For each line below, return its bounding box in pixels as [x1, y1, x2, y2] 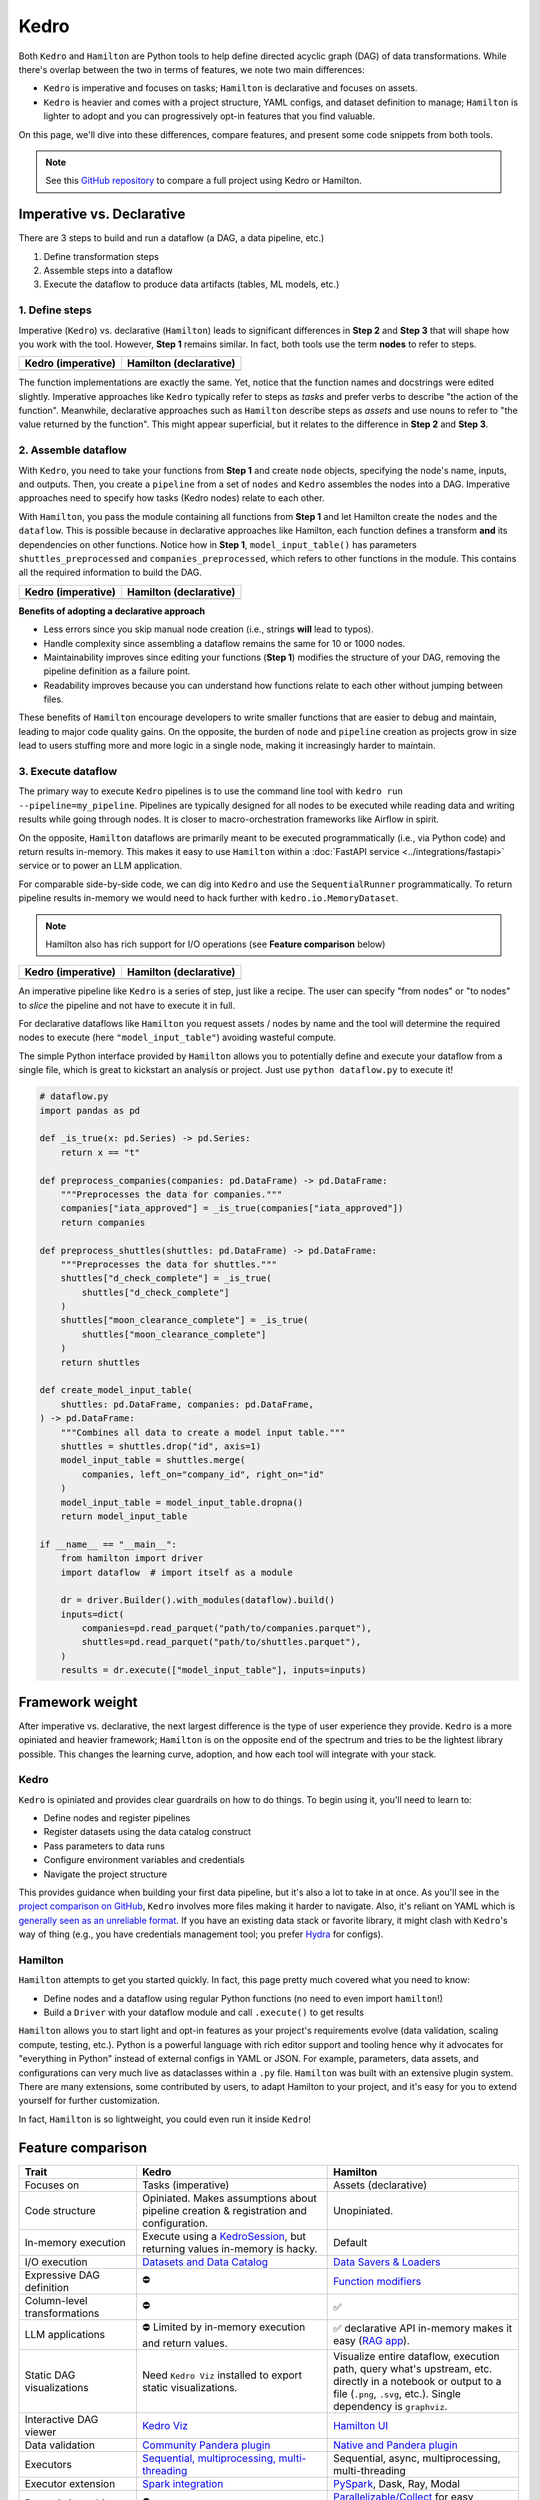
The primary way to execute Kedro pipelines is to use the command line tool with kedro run [18, 785, 404, 797]
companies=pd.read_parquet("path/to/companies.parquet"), [81, 1623, 372, 1634]
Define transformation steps [43, 250, 159, 262]
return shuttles [60, 1356, 140, 1368]
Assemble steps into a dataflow [43, 264, 174, 276]
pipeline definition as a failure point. [43, 665, 191, 677]
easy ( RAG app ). [333, 2334, 410, 2348]
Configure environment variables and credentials [43, 1854, 245, 1866]
